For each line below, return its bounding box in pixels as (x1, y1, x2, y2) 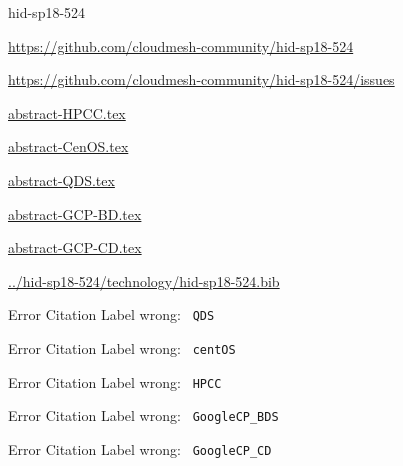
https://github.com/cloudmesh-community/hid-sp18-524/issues (8, 69, 395, 90)
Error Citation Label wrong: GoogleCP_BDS (8, 405, 279, 426)
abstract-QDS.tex (8, 169, 115, 190)
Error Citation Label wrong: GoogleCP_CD (8, 438, 272, 459)
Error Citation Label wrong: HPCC (8, 371, 222, 392)
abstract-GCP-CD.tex (8, 237, 142, 258)
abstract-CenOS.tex (8, 136, 129, 157)
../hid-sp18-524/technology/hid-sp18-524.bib (8, 270, 280, 291)
